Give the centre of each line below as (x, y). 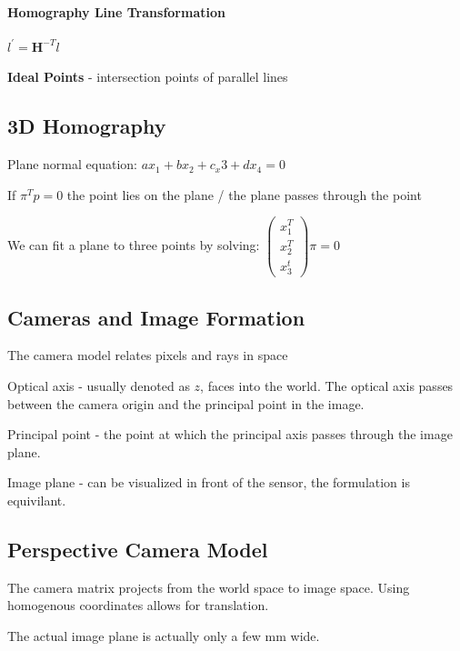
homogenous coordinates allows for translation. (138, 605)
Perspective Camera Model (138, 549)
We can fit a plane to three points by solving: (134, 245)
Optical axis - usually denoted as (99, 386)
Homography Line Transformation (116, 11)
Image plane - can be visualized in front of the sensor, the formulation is (209, 482)
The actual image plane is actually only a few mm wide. (164, 636)
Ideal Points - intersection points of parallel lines (148, 77)
